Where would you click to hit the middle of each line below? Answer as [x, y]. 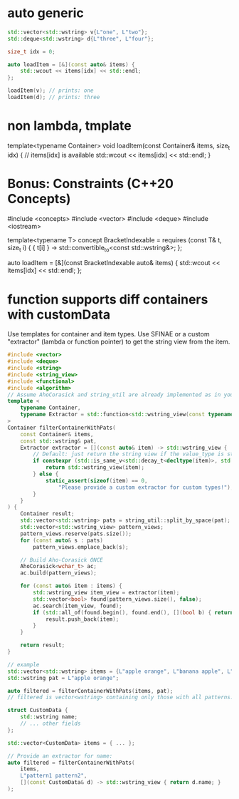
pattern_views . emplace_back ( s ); [81, 547]
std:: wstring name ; [49, 717]
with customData [59, 314]
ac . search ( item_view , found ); [78, 606]
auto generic [46, 13]
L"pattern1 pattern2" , [54, 776]
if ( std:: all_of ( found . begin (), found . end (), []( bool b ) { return [133, 612]
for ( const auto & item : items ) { [71, 586]
